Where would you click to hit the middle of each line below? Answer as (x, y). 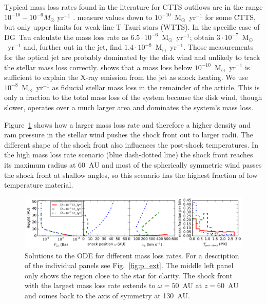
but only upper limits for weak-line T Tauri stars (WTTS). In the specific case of (132, 27)
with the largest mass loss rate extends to (90, 285)
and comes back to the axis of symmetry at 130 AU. (107, 296)
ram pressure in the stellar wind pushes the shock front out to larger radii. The (129, 135)
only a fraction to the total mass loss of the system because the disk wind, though (133, 97)
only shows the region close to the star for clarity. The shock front (129, 275)
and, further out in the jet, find (73, 47)
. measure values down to (113, 17)
